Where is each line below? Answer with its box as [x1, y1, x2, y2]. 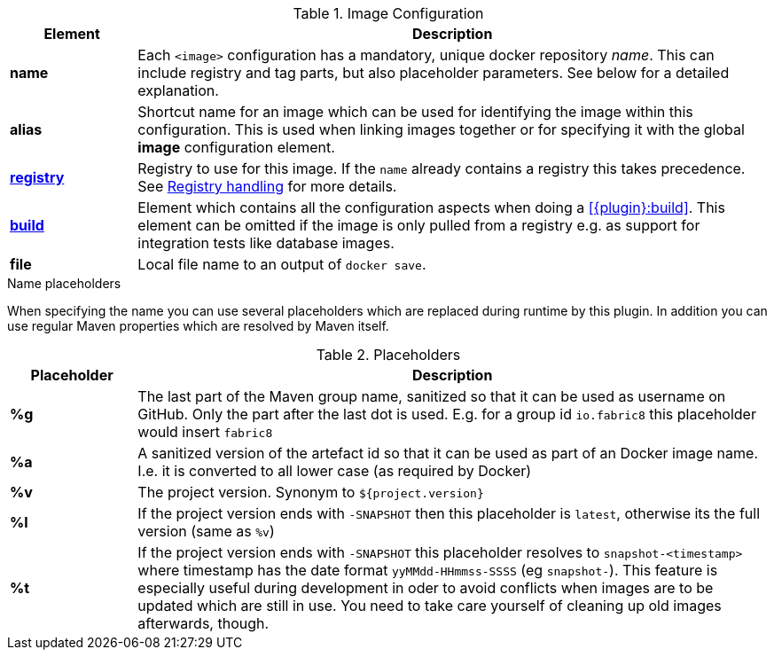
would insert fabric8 [137, 423, 273, 441]
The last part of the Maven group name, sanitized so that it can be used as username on [137, 387, 726, 405]
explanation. [137, 82, 219, 99]
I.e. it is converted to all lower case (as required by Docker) [137, 462, 532, 480]
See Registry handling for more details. [137, 177, 397, 195]
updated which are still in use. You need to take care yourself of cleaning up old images [137, 597, 722, 614]
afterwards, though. [137, 614, 270, 632]
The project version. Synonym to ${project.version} [137, 483, 484, 501]
